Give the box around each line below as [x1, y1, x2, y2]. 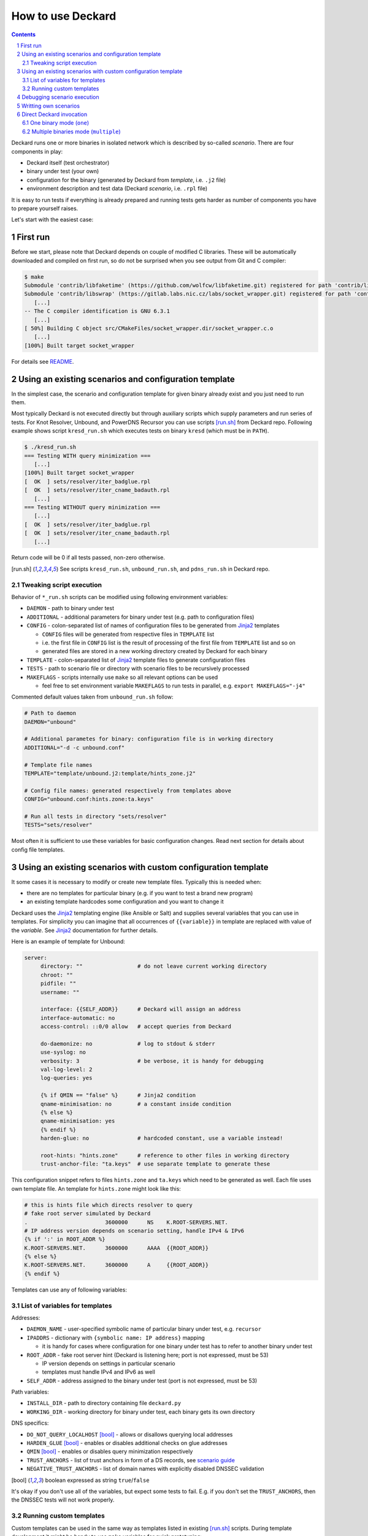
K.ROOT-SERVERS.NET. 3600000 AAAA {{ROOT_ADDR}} [24, 1244, 209, 1252]
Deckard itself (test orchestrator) [26, 159, 110, 167]
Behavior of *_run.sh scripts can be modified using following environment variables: [11, 594, 228, 601]
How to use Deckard [11, 9, 117, 23]
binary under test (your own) [26, 168, 99, 175]
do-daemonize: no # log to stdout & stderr [40, 1040, 215, 1047]
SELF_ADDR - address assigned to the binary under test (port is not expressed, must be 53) [26, 1377, 258, 1384]
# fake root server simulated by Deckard [24, 1210, 151, 1217]
